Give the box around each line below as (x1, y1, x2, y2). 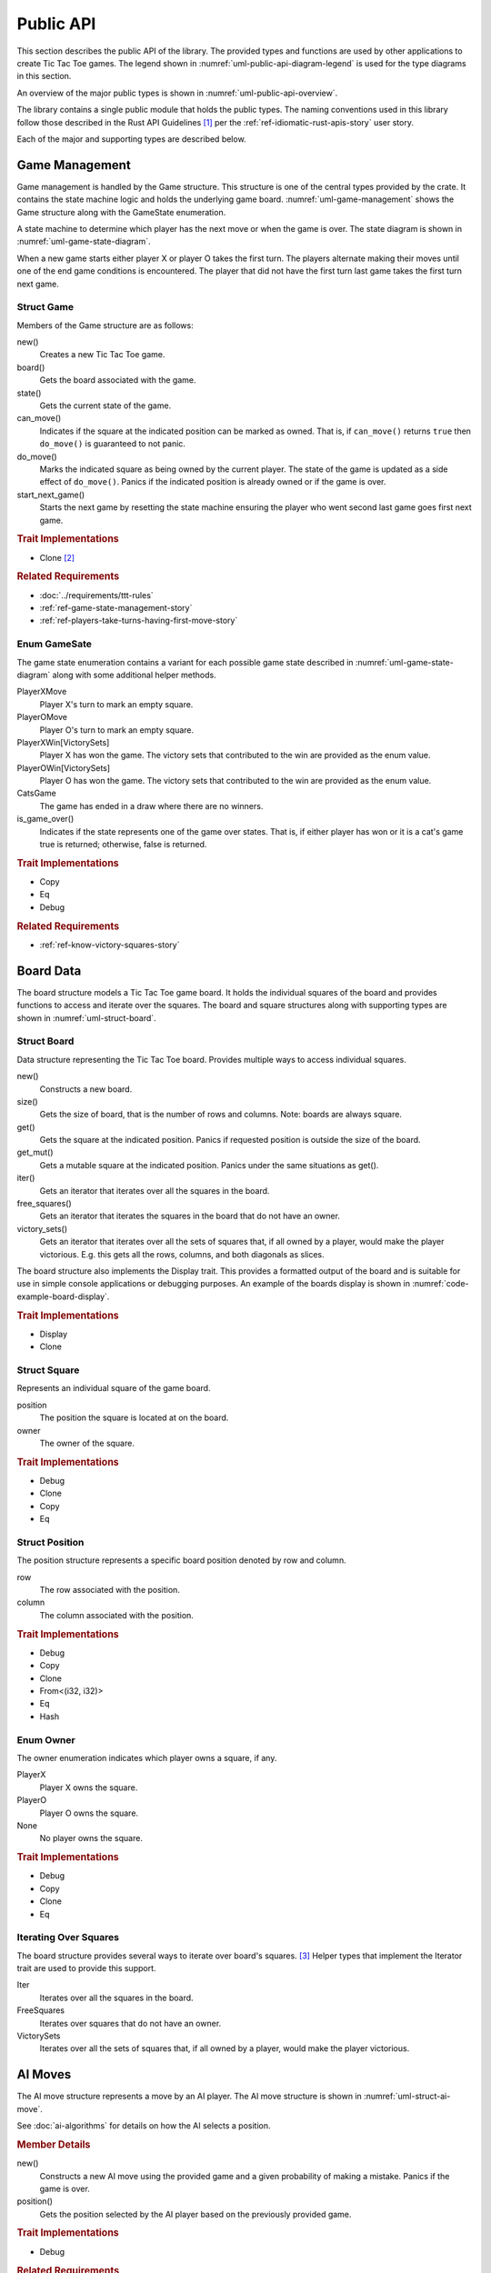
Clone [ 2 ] (39, 552, 75, 563)
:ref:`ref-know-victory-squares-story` (39, 939, 180, 950)
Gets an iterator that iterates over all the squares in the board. (39, 1185, 270, 1196)
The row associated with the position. (39, 1585, 181, 1596)
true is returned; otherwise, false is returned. (39, 839, 207, 850)
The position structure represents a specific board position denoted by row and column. (16, 1555, 346, 1566)
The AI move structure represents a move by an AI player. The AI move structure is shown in (16, 2091, 363, 2102)
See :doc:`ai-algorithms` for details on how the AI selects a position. (16, 2120, 272, 2131)
